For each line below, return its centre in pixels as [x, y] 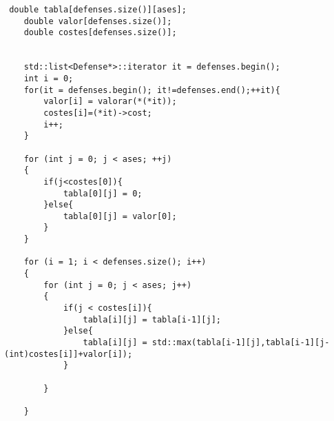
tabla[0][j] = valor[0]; [120, 216]
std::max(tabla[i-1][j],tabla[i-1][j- [241, 343]
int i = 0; [49, 78]
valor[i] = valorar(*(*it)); [110, 102]
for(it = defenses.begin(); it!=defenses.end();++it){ [152, 90]
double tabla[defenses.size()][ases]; [98, 10]
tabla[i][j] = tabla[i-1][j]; [152, 319]
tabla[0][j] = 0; [103, 193]
